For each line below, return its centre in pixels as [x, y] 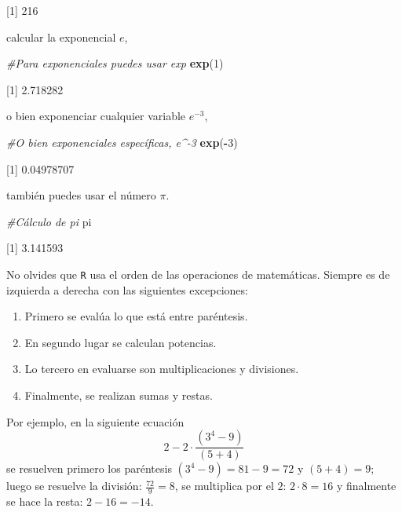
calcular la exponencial [61, 37]
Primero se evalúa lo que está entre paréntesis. [136, 316]
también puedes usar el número [81, 195]
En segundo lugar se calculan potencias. [121, 342]
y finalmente [366, 486]
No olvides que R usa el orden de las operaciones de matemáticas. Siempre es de [198, 274]
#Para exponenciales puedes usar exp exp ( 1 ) [115, 63]
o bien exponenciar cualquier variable [96, 116]
